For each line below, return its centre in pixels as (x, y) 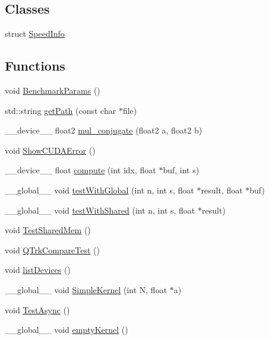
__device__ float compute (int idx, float (80, 170)
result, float (222, 190)
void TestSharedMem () (48, 230)
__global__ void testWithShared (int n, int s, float (100, 210)
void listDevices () (38, 270)
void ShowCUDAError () (50, 150)
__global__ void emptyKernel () (67, 330)
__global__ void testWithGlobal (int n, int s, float (99, 190)
